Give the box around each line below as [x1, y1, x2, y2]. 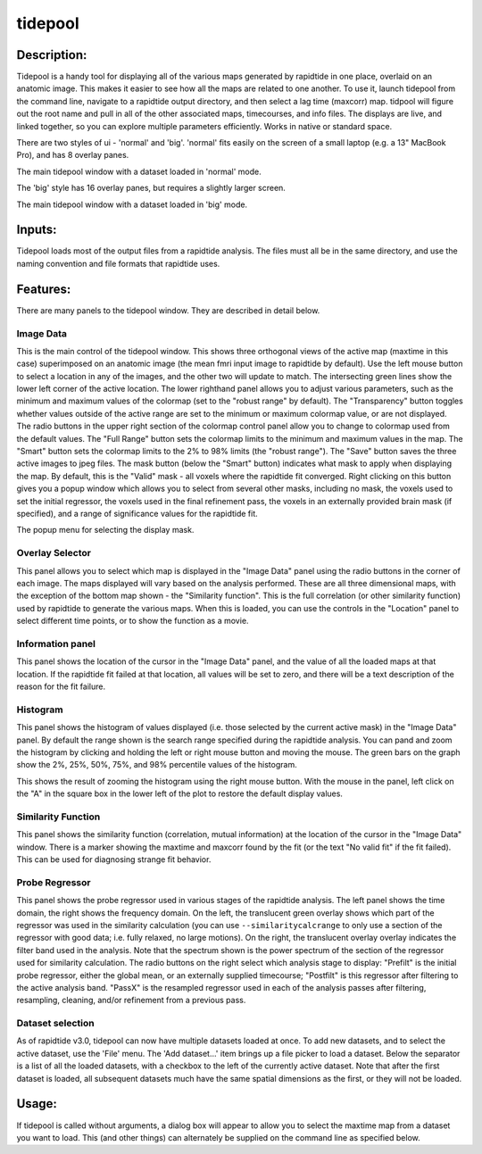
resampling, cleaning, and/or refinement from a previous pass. [16, 995, 246, 1006]
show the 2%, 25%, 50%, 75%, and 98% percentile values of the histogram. [16, 760, 298, 770]
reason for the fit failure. [16, 681, 106, 692]
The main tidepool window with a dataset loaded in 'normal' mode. [16, 166, 262, 177]
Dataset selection [16, 1017, 96, 1030]
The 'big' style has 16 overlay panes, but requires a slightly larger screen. [16, 183, 286, 194]
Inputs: [16, 222, 57, 237]
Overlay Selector [16, 547, 91, 560]
